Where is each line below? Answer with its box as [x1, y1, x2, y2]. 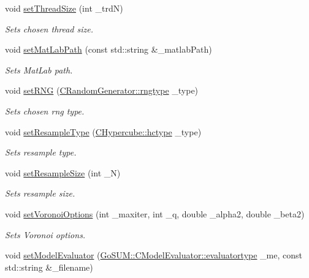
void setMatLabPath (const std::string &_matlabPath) [5, 43, 212, 56]
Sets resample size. [5, 187, 75, 200]
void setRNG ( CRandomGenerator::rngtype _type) [5, 84, 199, 97]
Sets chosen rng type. [5, 104, 85, 117]
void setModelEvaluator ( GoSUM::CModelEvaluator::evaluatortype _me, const [5, 249, 303, 261]
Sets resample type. [5, 146, 77, 159]
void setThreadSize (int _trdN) [5, 2, 123, 14]
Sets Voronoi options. [5, 228, 86, 241]
